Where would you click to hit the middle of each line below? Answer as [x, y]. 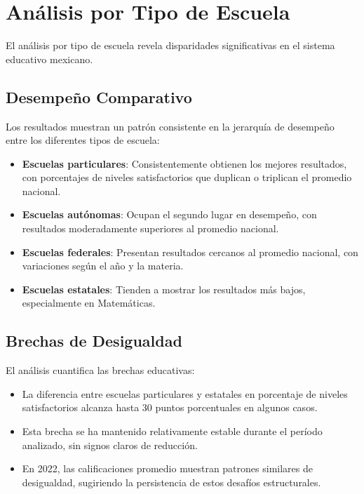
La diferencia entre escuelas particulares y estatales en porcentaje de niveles [185, 393]
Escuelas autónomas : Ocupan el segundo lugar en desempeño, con [169, 214]
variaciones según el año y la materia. [103, 266]
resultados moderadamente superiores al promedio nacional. [150, 228]
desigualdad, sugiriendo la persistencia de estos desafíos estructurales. [171, 482]
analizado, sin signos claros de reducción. [110, 445]
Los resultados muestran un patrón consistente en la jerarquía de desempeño [170, 126]
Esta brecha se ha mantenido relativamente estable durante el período [172, 431]
